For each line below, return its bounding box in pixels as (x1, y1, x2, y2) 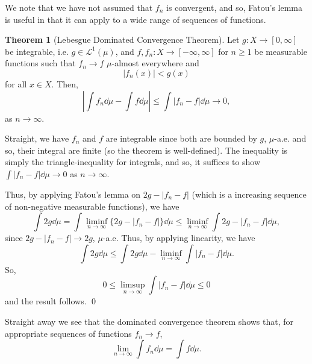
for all (5, 77, 27, 90)
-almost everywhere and (111, 57, 199, 69)
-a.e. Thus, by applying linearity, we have (102, 231, 255, 244)
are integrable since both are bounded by (105, 132, 257, 145)
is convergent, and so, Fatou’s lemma (166, 1, 303, 13)
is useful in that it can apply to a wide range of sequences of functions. (5, 13, 266, 25)
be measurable (254, 45, 307, 57)
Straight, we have (5, 132, 69, 145)
